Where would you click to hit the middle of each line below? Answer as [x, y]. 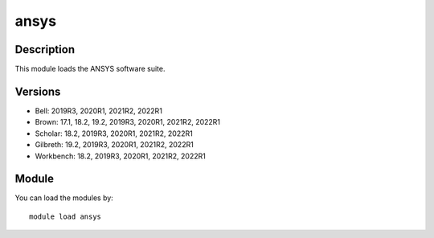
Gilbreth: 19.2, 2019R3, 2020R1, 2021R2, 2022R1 [115, 145]
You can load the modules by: [64, 198]
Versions [38, 91]
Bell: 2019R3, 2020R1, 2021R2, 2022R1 [98, 111]
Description [45, 49]
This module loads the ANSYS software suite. [90, 69]
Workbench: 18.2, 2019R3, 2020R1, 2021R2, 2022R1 [121, 156]
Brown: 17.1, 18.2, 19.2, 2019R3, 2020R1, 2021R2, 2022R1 [128, 122]
